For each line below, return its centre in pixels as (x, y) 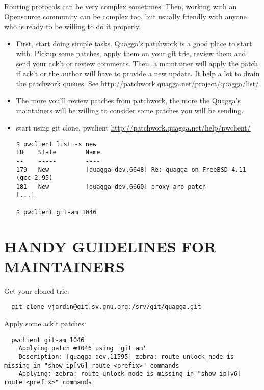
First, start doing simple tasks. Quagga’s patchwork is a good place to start (134, 43)
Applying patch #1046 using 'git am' (83, 348)
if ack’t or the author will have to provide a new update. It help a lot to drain (138, 73)
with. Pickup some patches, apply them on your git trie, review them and (131, 53)
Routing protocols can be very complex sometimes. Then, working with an (121, 6)
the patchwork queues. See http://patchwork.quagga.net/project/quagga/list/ (138, 83)
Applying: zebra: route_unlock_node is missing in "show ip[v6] (130, 374)
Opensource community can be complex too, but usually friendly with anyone (125, 16)
